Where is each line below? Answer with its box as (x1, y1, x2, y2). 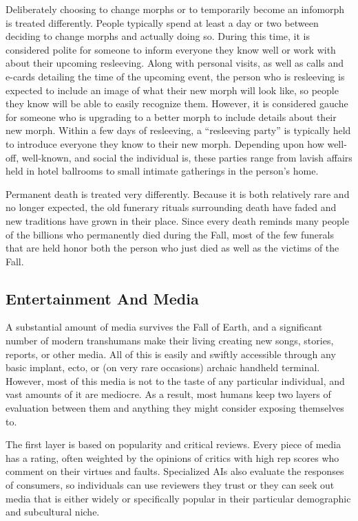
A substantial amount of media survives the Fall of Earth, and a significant (6, 320, 323, 334)
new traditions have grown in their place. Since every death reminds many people (6, 213, 349, 228)
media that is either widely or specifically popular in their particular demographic (6, 491, 351, 505)
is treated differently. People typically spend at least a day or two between (6, 15, 319, 30)
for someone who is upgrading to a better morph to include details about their (6, 109, 337, 124)
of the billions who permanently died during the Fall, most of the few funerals (6, 227, 334, 241)
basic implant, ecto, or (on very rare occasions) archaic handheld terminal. (6, 360, 320, 375)
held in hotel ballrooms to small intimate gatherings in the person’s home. (6, 164, 319, 178)
